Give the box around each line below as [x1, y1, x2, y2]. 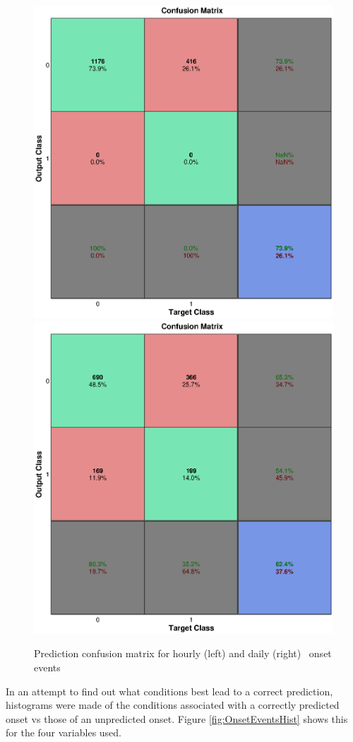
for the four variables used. [6, 725, 122, 740]
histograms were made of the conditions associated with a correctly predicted [6, 697, 340, 712]
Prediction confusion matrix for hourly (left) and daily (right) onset [34, 646, 332, 661]
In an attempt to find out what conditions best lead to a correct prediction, [6, 683, 333, 698]
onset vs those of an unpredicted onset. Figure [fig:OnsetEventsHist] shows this [6, 711, 348, 726]
